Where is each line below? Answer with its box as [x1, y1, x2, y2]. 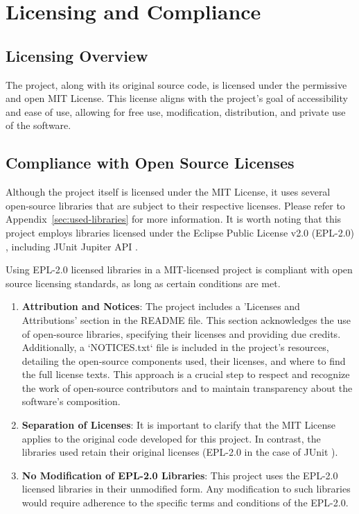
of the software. [6, 118, 71, 132]
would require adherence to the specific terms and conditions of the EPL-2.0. [21, 495, 349, 510]
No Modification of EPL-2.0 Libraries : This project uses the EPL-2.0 [21, 468, 338, 482]
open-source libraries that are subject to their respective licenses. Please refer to [6, 198, 345, 212]
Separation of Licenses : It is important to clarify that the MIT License [21, 418, 336, 432]
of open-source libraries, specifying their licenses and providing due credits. [21, 326, 341, 341]
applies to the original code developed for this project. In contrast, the [21, 431, 321, 445]
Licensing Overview [6, 44, 148, 66]
